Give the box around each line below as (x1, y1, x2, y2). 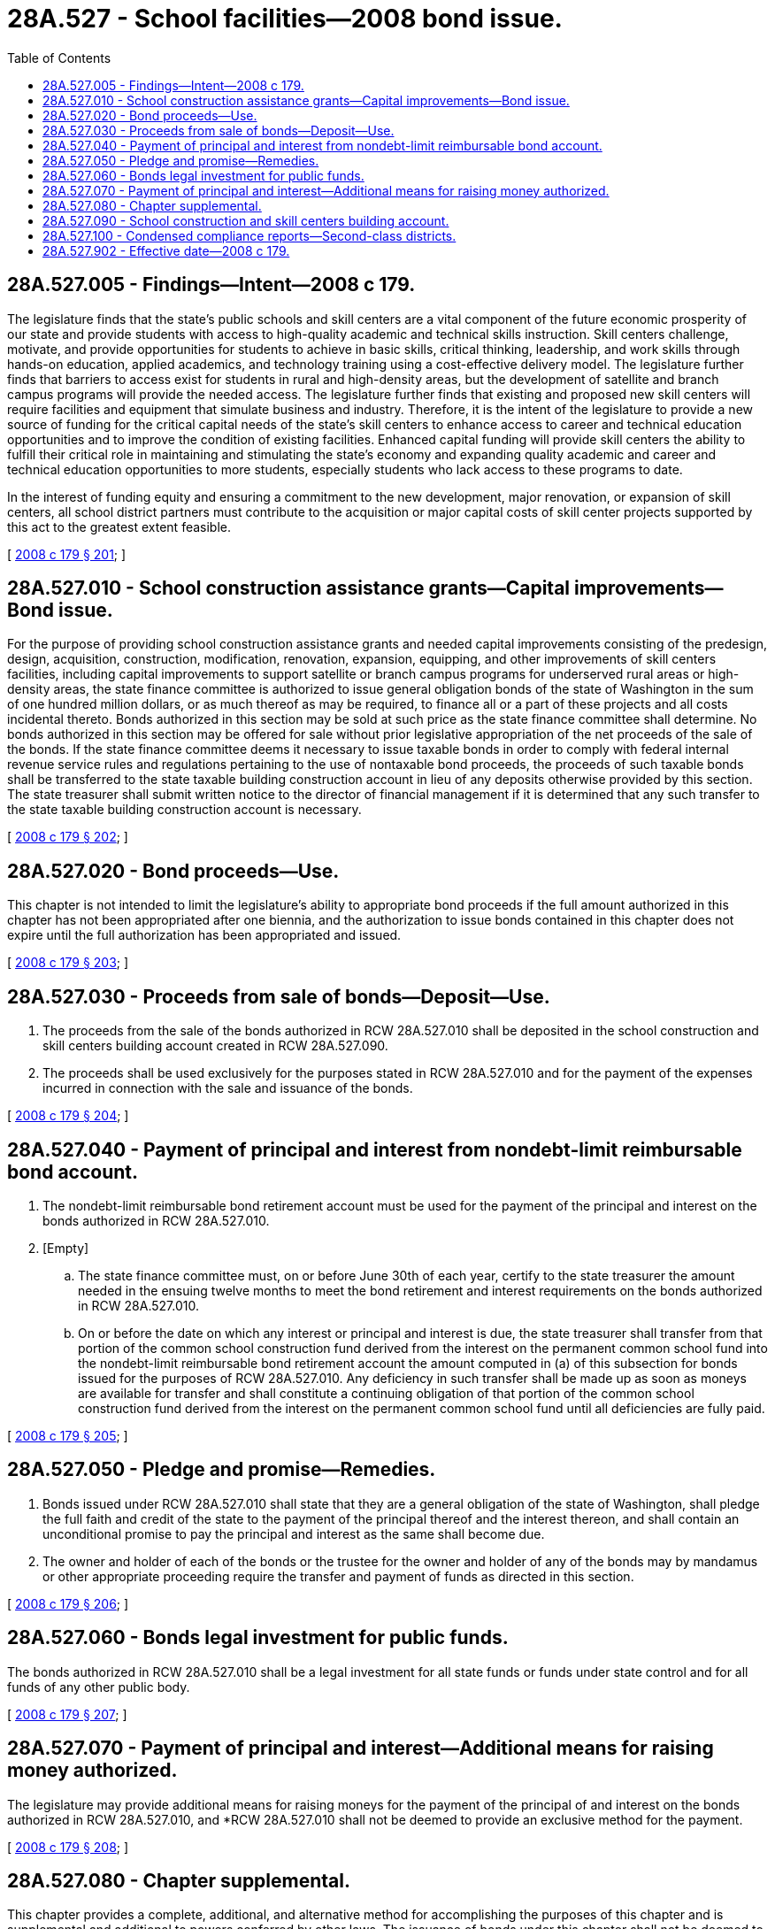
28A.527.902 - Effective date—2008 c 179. (42, 242, 290, 258)
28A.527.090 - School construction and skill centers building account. (42, 212, 449, 228)
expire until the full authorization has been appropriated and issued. (7, 927, 402, 943)
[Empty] (42, 1240, 89, 1256)
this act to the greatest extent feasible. (7, 519, 232, 534)
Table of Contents (7, 50, 111, 65)
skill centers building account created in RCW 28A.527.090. (42, 1038, 388, 1054)
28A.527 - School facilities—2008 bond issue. (7, 4, 563, 34)
